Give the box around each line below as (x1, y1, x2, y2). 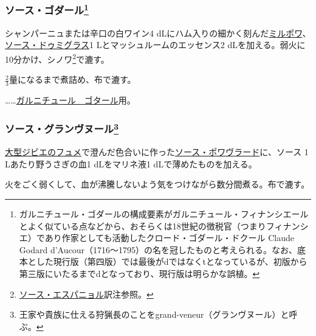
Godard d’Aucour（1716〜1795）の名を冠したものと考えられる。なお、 (19, 243, 297, 256)
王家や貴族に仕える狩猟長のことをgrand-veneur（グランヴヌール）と (19, 308, 289, 321)
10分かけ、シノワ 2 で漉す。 (5, 51, 109, 65)
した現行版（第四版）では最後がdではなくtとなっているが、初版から (36, 255, 307, 268)
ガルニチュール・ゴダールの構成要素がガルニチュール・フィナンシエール (19, 207, 309, 220)
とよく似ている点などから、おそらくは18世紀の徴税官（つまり (19, 219, 266, 232)
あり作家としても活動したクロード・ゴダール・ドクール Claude (44, 231, 294, 244)
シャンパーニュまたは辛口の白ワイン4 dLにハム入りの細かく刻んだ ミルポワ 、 (5, 26, 311, 39)
